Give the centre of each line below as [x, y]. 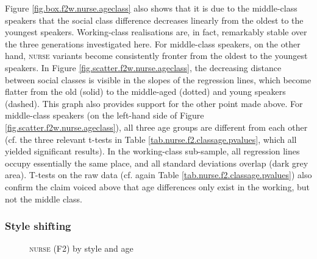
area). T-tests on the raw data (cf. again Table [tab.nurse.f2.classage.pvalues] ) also [158, 175]
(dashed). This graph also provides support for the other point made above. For [154, 103]
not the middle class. [44, 199]
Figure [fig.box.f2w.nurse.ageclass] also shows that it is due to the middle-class [151, 8]
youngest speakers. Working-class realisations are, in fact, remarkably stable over [156, 32]
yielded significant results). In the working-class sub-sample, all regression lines [152, 151]
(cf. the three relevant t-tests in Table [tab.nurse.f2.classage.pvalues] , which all [151, 139]
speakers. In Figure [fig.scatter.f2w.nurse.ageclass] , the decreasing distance [143, 67]
